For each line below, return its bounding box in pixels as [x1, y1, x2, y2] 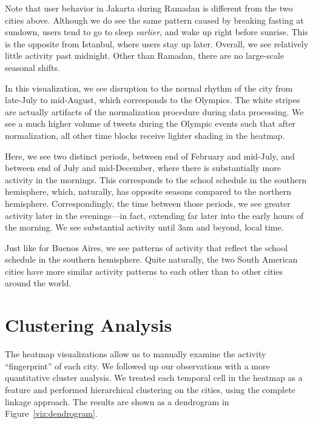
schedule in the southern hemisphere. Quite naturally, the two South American [5, 253, 298, 266]
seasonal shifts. [5, 61, 60, 73]
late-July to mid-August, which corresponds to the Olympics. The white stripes [5, 93, 300, 106]
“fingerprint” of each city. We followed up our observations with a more [5, 359, 270, 372]
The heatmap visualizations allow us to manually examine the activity [5, 348, 266, 360]
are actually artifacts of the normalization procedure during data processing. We [5, 105, 304, 118]
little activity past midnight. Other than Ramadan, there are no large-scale [5, 49, 284, 62]
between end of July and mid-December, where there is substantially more [5, 161, 281, 174]
